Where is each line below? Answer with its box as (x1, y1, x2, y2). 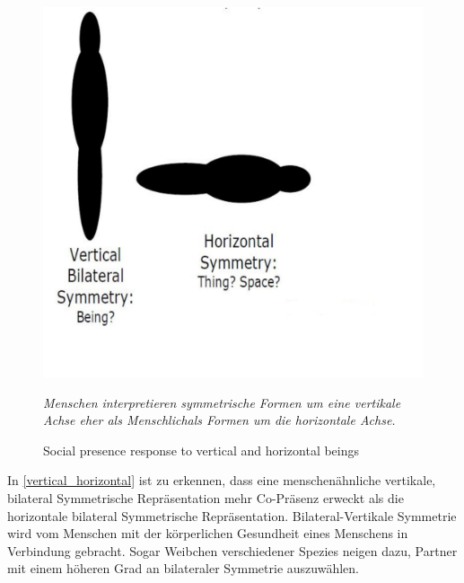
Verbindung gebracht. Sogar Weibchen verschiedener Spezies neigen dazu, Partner (7, 541, 458, 560)
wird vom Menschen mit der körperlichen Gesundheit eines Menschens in (7, 524, 408, 543)
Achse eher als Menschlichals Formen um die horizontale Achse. (43, 411, 396, 429)
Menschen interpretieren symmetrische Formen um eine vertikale (43, 393, 401, 411)
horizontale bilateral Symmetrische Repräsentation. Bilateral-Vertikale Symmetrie (7, 506, 457, 525)
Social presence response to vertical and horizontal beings (43, 440, 360, 459)
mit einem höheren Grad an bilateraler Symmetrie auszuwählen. (7, 559, 359, 578)
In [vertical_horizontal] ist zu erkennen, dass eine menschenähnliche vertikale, (7, 471, 436, 490)
